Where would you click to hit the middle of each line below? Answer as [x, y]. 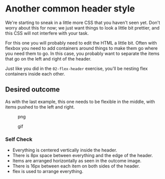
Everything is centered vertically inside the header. [65, 150]
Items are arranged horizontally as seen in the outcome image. [77, 161]
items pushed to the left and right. [40, 107]
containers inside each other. [35, 73]
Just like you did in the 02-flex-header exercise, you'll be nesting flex [76, 68]
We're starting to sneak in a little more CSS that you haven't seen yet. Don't [83, 22]
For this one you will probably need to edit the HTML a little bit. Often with [81, 42]
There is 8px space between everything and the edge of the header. [83, 155]
